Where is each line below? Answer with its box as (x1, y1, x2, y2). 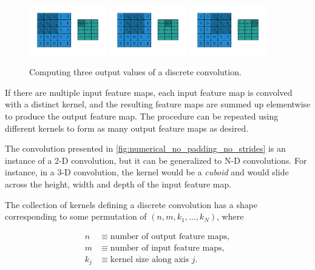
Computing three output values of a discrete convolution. (29, 66, 242, 78)
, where (217, 210, 244, 223)
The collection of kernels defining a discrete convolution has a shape (5, 198, 258, 211)
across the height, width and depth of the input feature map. (5, 177, 232, 190)
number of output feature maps (110, 232, 228, 241)
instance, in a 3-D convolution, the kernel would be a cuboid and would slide (5, 166, 289, 178)
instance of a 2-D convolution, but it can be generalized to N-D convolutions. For (5, 154, 307, 166)
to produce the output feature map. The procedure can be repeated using (5, 110, 279, 123)
